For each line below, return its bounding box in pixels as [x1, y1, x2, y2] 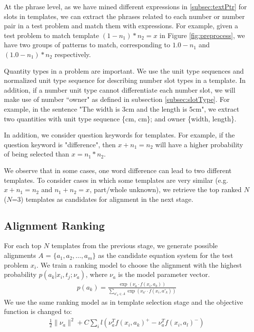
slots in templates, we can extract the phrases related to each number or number [4, 11, 245, 21]
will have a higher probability [155, 139, 243, 149]
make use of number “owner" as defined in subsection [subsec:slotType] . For [4, 94, 230, 104]
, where [85, 269, 108, 279]
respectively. [55, 49, 91, 59]
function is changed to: [4, 306, 72, 316]
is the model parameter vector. [118, 269, 210, 279]
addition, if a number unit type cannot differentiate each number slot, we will [4, 84, 235, 95]
